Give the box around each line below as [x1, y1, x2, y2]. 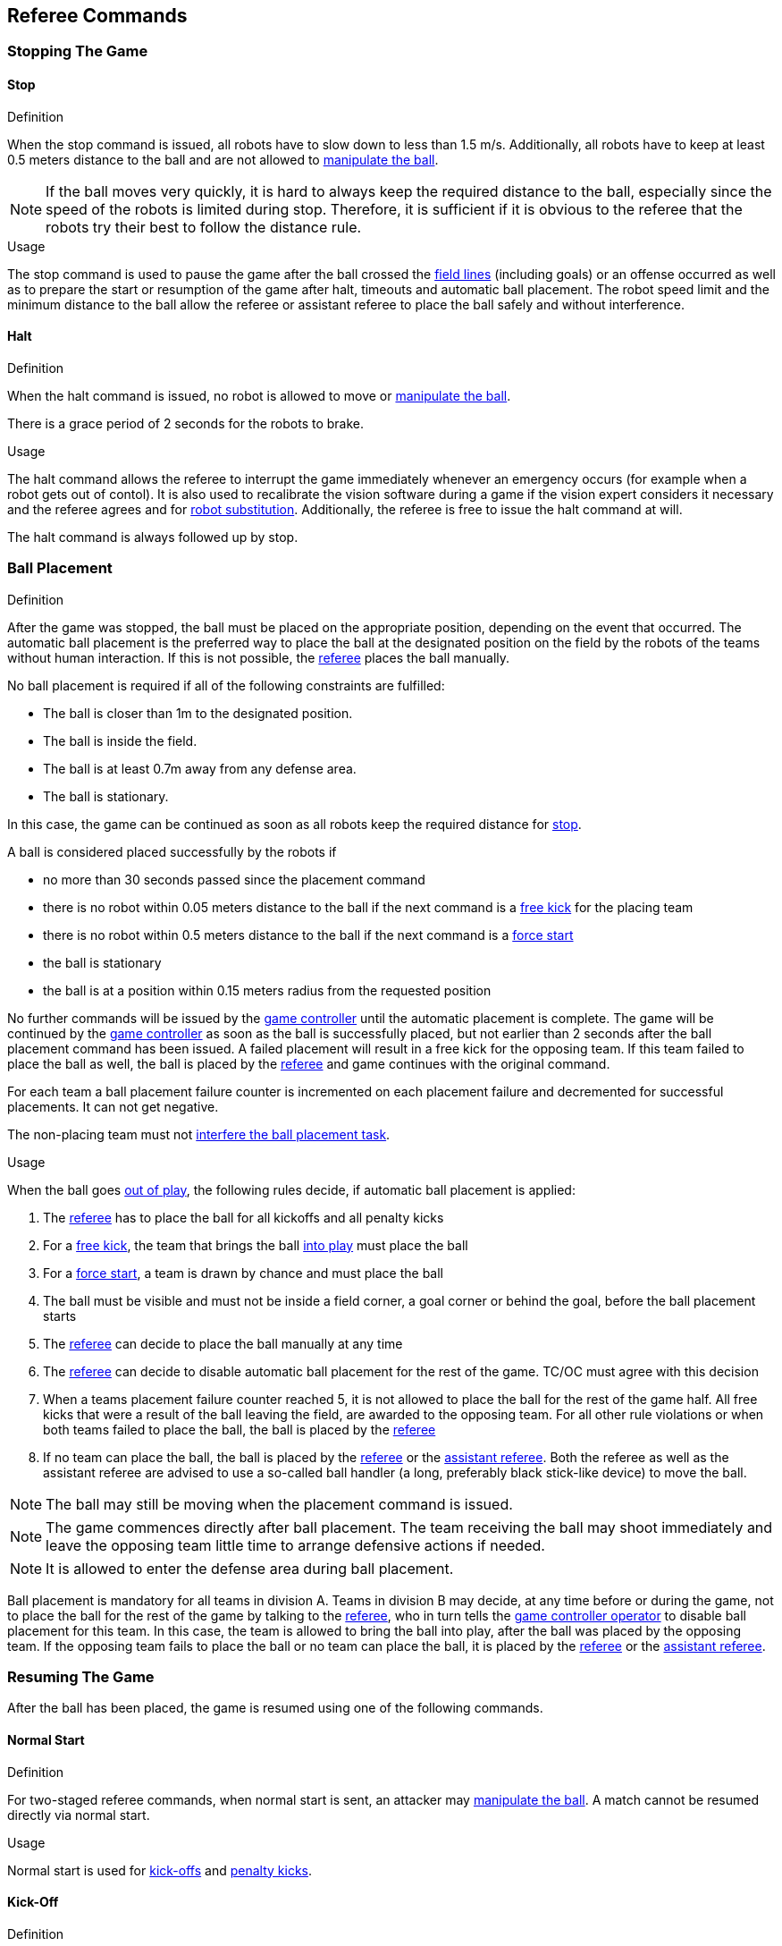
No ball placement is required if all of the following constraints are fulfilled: [7, 677, 445, 693]
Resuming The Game [7, 1667, 155, 1686]
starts [43, 1307, 77, 1324]
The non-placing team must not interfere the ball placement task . [7, 1126, 391, 1142]
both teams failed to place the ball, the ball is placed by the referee [43, 1421, 436, 1437]
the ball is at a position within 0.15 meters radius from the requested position [43, 982, 492, 998]
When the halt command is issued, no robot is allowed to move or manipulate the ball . [7, 387, 511, 403]
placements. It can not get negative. [7, 1098, 219, 1114]
